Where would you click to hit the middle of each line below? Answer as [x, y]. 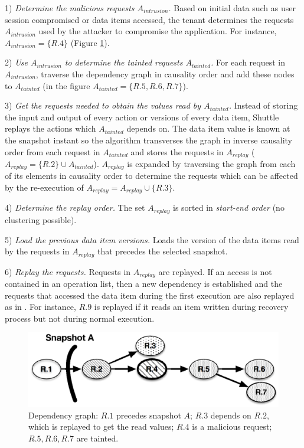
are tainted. [97, 438]
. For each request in [248, 62]
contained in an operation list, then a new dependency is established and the [144, 284]
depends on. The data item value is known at [208, 128]
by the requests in [37, 251]
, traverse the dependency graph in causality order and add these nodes [165, 73]
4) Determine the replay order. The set [75, 207]
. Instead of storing [263, 105]
